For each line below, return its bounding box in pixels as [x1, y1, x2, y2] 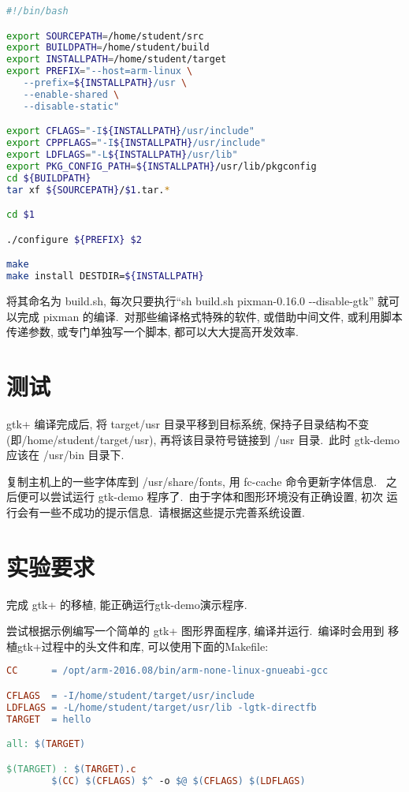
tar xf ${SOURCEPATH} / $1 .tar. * [6, 184, 170, 196]
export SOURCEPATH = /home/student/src [6, 30, 204, 42]
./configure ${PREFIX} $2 [6, 233, 142, 245]
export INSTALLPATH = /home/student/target [6, 54, 227, 65]
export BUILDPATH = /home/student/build [6, 42, 210, 54]
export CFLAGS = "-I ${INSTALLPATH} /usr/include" [6, 125, 255, 137]
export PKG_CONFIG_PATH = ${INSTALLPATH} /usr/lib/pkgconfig [6, 160, 317, 172]
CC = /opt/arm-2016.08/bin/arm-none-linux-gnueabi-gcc [6, 665, 329, 677]
